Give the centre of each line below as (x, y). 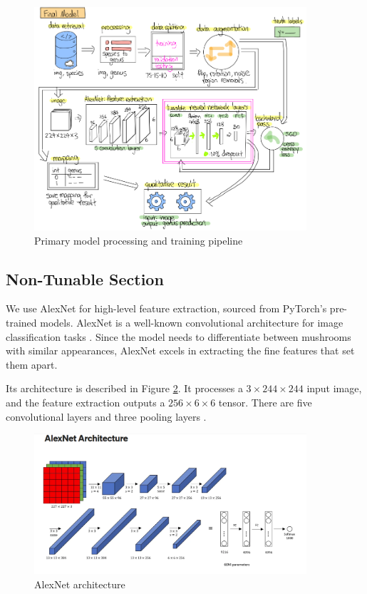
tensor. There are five (265, 403)
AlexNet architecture (80, 584)
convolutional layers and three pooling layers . (106, 416)
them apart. (32, 364)
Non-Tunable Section (85, 278)
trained (21, 323)
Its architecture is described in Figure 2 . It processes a (124, 388)
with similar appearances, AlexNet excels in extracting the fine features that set (180, 350)
